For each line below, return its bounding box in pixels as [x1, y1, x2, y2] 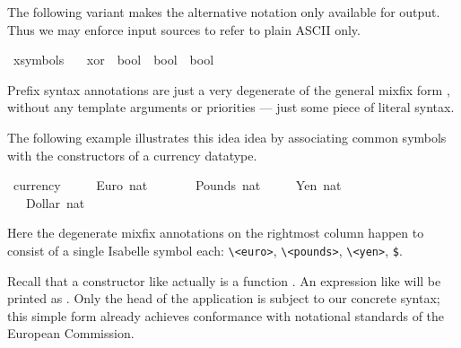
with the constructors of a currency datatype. [7, 145, 257, 164]
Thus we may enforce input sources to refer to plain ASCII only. [7, 20, 361, 39]
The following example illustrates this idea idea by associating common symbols [7, 127, 447, 146]
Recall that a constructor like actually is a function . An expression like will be [7, 271, 441, 290]
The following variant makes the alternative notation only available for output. [7, 3, 440, 21]
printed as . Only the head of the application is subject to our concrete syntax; [7, 289, 440, 308]
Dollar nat [25, 193, 85, 212]
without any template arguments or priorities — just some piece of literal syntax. [7, 98, 455, 117]
